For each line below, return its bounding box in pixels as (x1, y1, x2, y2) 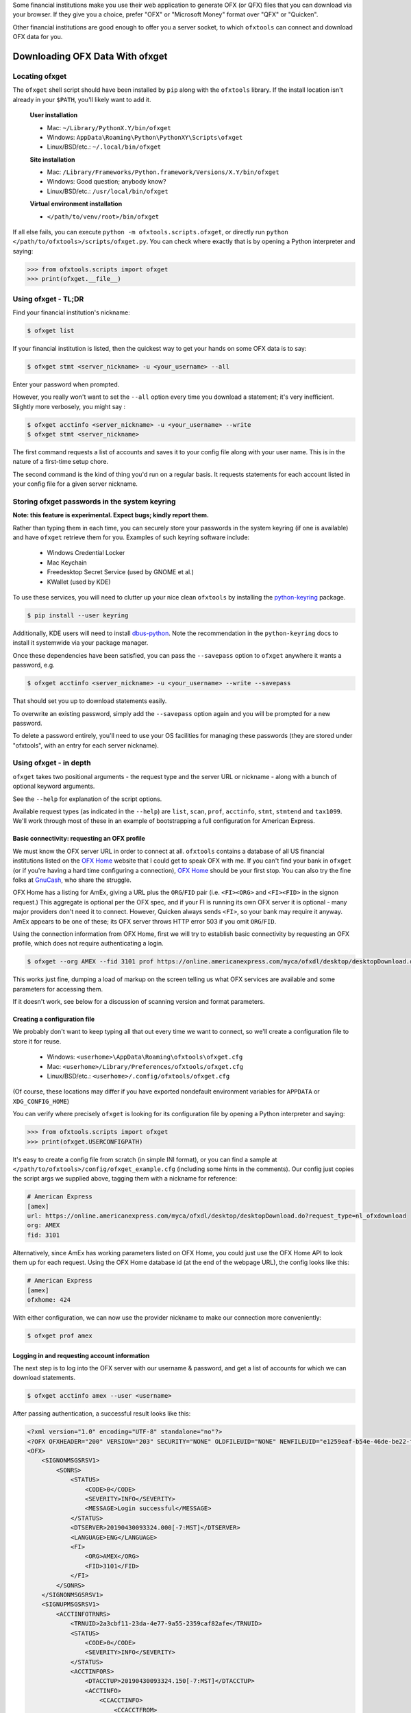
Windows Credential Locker (47, 549, 125, 557)
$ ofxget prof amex (27, 1331, 92, 1340)
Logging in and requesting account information (12, 1351, 150, 1359)
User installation (29, 111, 78, 119)
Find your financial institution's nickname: (12, 308, 130, 317)
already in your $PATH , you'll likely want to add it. (12, 95, 151, 103)
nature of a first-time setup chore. (12, 458, 109, 466)
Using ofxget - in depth (12, 758, 92, 767)
